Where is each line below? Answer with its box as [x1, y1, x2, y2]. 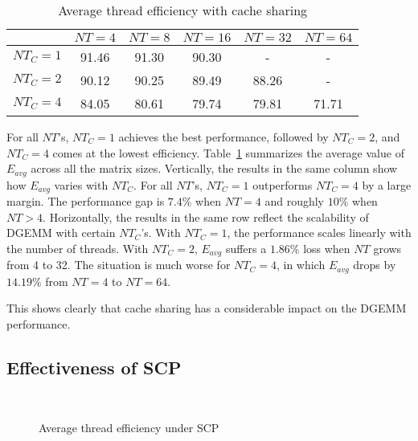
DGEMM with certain [6, 224, 116, 241]
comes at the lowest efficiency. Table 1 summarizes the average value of [52, 144, 404, 161]
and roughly [264, 193, 324, 210]
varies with [54, 176, 109, 193]
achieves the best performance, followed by [118, 129, 329, 145]
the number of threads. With [6, 239, 149, 256]
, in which [276, 256, 326, 273]
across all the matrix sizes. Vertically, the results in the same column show [31, 160, 398, 177]
